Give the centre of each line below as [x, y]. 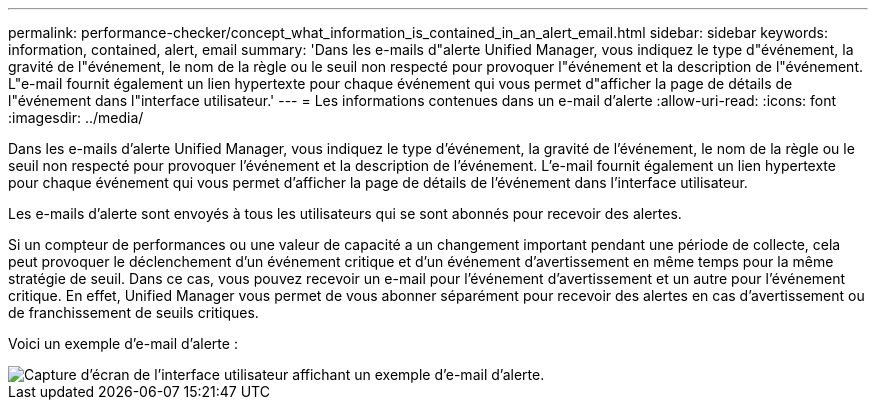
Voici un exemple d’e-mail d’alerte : [123, 343]
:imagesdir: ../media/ [76, 117]
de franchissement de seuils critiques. [133, 312]
